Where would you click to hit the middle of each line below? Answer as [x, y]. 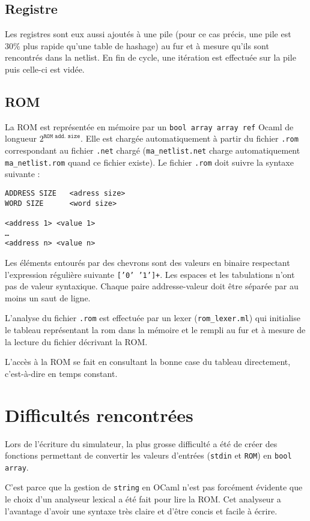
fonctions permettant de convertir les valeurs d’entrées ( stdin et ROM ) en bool [148, 455]
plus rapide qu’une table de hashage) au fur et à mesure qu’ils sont [146, 45]
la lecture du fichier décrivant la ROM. [76, 341]
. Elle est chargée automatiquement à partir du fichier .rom [190, 138]
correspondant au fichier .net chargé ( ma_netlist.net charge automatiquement [153, 150]
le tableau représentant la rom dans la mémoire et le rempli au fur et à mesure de [155, 330]
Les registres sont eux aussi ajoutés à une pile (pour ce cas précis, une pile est [148, 34]
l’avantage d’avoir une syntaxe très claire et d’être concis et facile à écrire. [141, 510]
